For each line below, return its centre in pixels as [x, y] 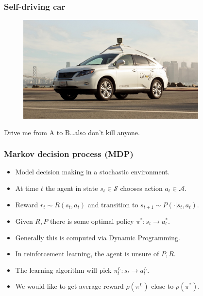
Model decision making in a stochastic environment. [93, 172]
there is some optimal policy [92, 221]
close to [162, 286]
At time [27, 188]
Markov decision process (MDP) [69, 154]
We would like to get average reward [69, 286]
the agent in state [72, 188]
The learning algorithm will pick [63, 270]
